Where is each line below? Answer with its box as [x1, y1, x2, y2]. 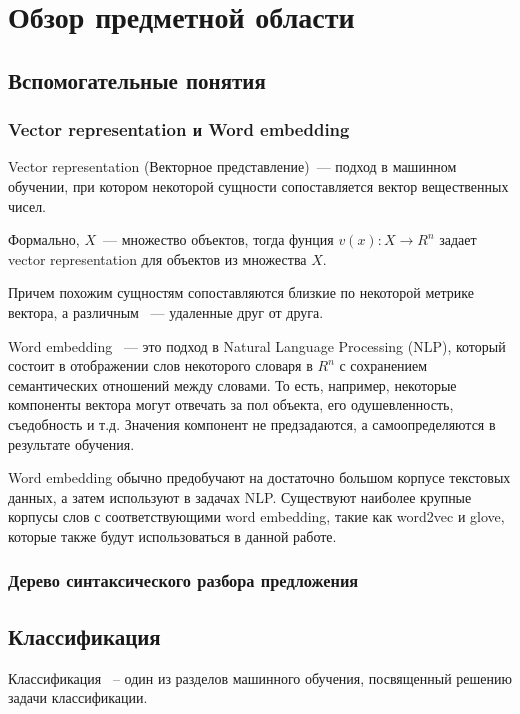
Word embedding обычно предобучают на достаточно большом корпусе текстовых [8, 467, 511, 488]
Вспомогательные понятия [8, 64, 266, 95]
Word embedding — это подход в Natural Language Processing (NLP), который [8, 335, 506, 356]
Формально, [8, 229, 80, 250]
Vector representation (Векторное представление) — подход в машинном [8, 156, 457, 177]
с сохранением [339, 355, 428, 376]
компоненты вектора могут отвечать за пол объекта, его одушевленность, [8, 394, 454, 415]
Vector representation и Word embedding [8, 117, 350, 142]
